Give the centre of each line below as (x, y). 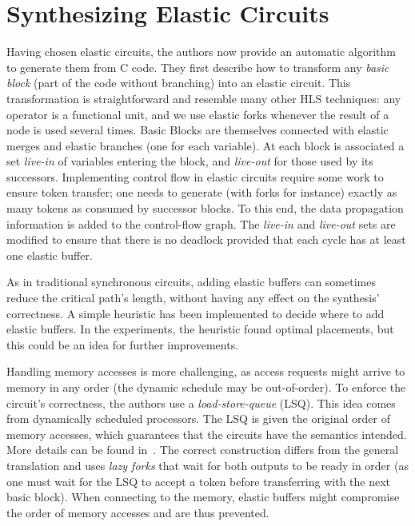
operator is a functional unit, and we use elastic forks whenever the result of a (198, 114)
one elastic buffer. (50, 255)
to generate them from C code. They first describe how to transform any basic (198, 67)
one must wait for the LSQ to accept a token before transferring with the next (199, 481)
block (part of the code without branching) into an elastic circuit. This (179, 83)
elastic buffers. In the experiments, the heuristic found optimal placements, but (200, 329)
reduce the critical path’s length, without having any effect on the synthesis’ (193, 298)
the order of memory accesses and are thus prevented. (138, 512)
